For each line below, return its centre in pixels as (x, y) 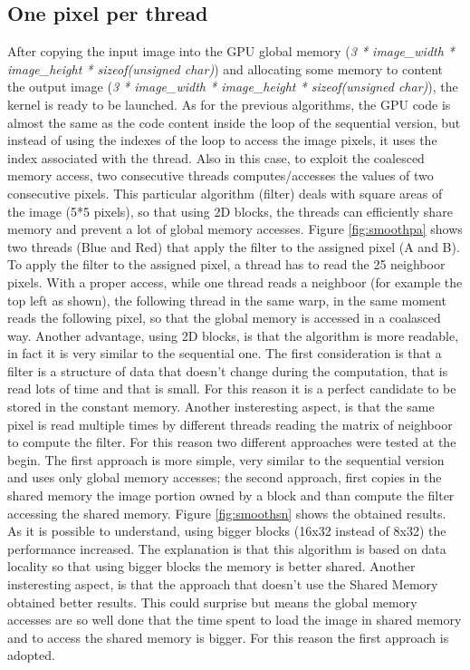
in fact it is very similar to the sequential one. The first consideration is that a (225, 353)
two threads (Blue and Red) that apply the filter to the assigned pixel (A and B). (234, 246)
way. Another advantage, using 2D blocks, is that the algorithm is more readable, (233, 335)
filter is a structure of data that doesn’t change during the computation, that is (228, 370)
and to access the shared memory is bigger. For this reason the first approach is (228, 637)
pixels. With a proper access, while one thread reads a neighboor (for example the (235, 282)
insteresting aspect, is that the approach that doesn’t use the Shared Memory (223, 584)
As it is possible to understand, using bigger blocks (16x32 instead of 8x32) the (227, 531)
